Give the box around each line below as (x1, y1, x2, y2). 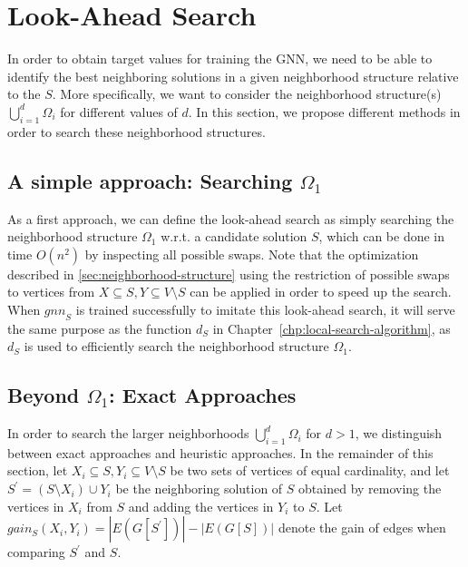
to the (7, 84, 41, 103)
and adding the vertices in (128, 496, 274, 515)
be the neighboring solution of (115, 479, 283, 498)
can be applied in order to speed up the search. (190, 282, 452, 301)
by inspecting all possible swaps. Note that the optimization (84, 244, 419, 263)
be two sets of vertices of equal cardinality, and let (170, 461, 450, 480)
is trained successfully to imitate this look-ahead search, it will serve (75, 299, 455, 318)
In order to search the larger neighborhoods (7, 424, 249, 443)
